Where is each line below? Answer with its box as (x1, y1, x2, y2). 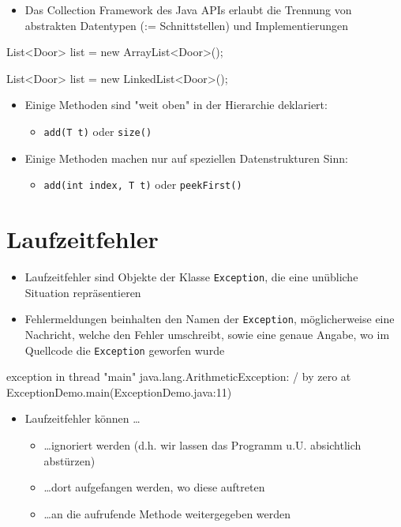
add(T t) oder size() (43, 122, 152, 139)
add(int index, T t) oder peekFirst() (43, 176, 242, 193)
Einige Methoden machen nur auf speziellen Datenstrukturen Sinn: (24, 149, 348, 166)
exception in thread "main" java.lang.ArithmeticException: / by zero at (6, 368, 351, 385)
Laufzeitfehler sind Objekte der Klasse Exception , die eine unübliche (24, 269, 358, 284)
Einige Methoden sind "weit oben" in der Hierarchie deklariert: (24, 96, 328, 113)
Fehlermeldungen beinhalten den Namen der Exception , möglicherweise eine (24, 311, 395, 327)
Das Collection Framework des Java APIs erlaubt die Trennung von (24, 2, 352, 17)
